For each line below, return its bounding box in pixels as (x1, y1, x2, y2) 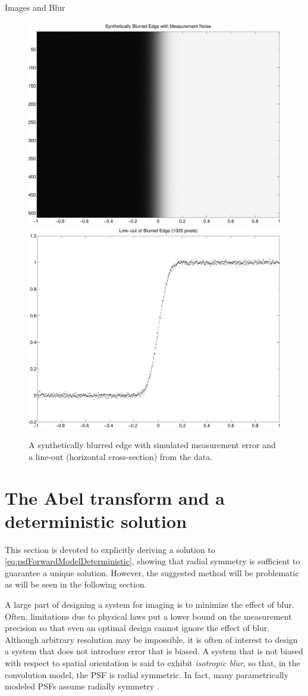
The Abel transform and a (5, 485, 225, 509)
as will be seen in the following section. (5, 578, 147, 591)
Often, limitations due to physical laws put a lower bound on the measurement (5, 610, 292, 622)
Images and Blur (5, 1, 65, 13)
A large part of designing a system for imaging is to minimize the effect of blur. (5, 598, 294, 611)
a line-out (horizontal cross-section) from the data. (29, 450, 213, 462)
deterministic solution (5, 508, 187, 533)
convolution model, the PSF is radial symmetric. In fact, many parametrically (5, 668, 289, 681)
